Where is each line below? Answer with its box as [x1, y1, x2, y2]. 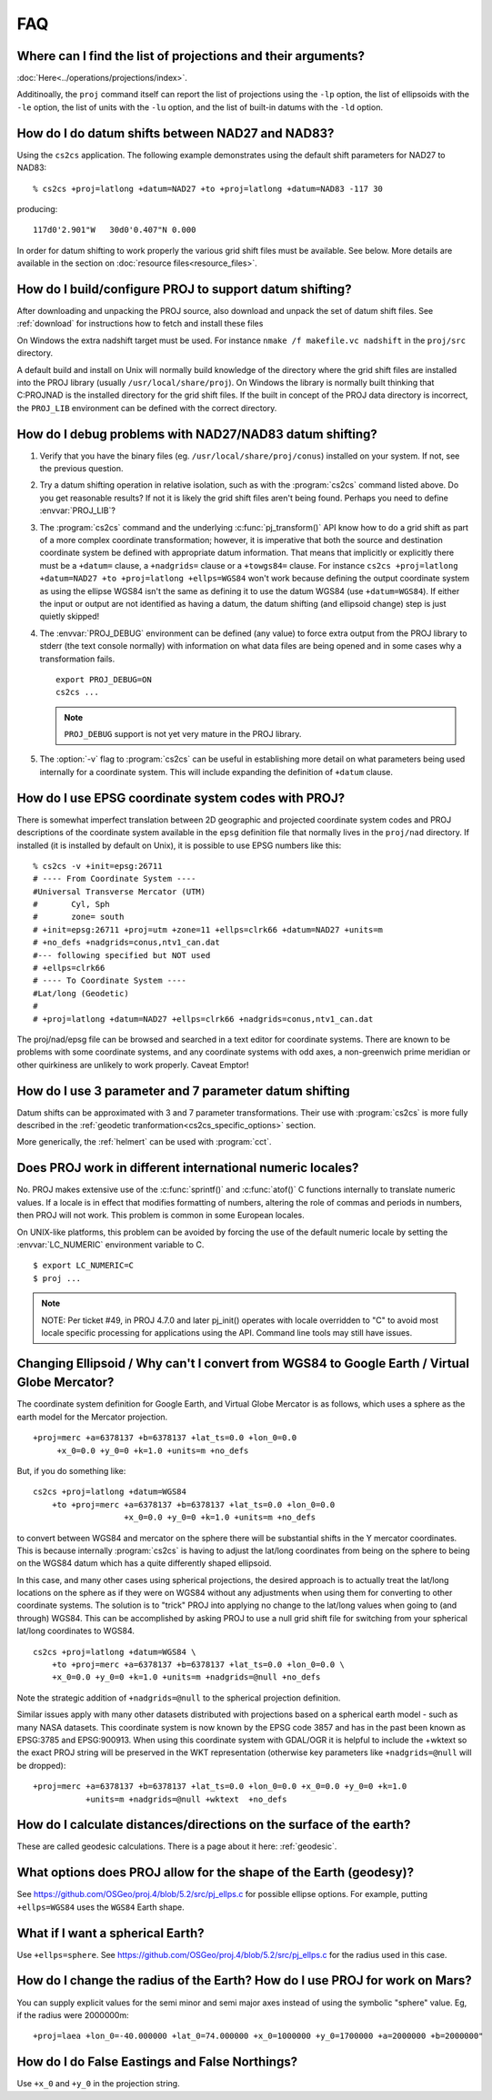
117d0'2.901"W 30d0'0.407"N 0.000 [33, 225, 196, 236]
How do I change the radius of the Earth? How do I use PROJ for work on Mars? [16, 1973, 472, 1988]
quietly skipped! [39, 611, 100, 622]
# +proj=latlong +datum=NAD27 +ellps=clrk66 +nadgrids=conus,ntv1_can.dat [33, 1014, 374, 1024]
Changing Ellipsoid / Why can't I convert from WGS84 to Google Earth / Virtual [16, 1356, 470, 1371]
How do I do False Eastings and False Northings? [16, 2055, 298, 2070]
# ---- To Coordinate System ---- [33, 975, 186, 986]
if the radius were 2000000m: [16, 2009, 129, 2020]
